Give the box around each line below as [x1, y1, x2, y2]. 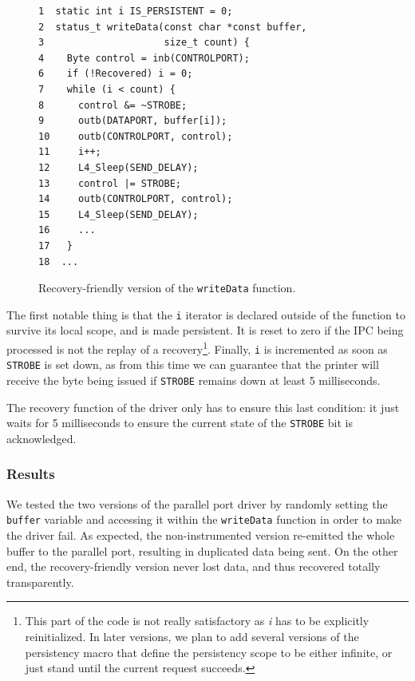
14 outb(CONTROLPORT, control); [38, 193, 233, 205]
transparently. [6, 573, 74, 590]
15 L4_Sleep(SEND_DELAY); [38, 208, 199, 220]
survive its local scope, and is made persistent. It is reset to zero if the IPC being [6, 322, 404, 339]
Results [6, 464, 55, 484]
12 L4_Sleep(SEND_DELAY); [38, 161, 199, 173]
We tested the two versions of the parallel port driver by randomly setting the [6, 495, 388, 512]
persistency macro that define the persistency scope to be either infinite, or [25, 643, 393, 660]
